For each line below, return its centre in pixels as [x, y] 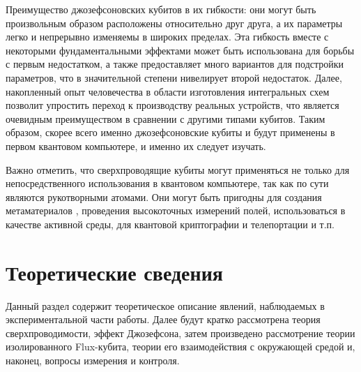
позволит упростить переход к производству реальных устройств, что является [172, 105]
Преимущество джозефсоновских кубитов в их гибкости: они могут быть [161, 9]
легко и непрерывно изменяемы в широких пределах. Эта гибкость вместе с [167, 37]
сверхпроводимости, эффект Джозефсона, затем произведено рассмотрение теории [180, 333]
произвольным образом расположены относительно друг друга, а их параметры [174, 23]
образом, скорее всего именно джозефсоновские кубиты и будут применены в [170, 132]
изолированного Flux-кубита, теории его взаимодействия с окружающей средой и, [180, 347]
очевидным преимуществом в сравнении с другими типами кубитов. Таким [166, 118]
